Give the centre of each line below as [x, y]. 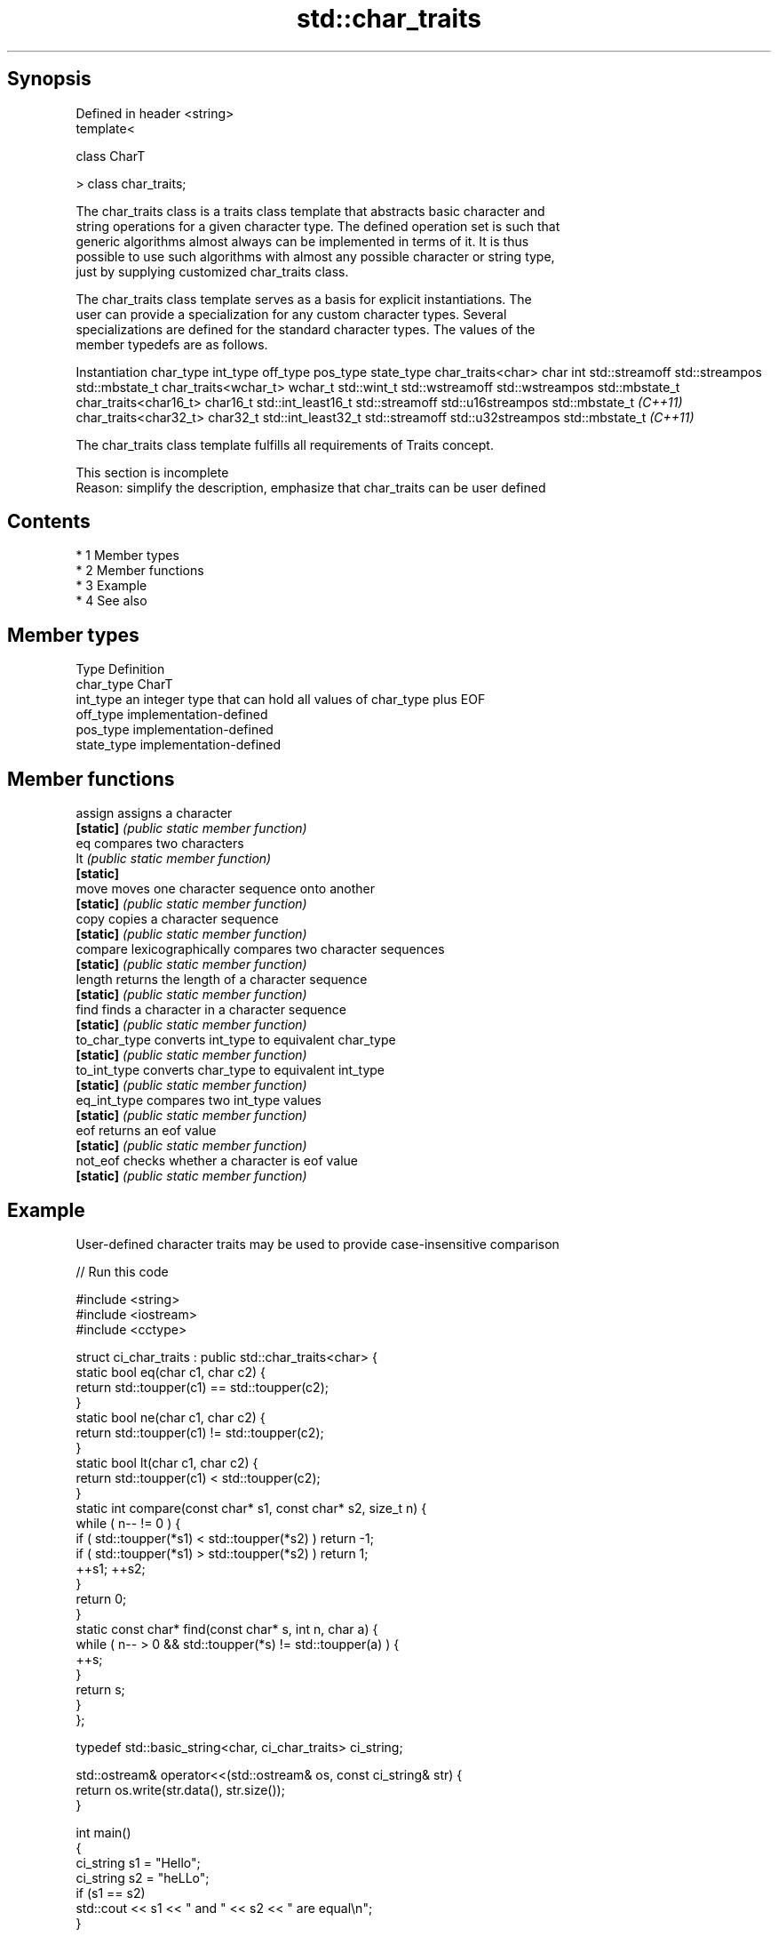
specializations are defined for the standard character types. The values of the [306, 329]
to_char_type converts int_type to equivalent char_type [236, 1040]
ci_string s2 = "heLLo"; [143, 1877]
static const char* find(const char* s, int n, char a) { [227, 1629]
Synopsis [49, 79]
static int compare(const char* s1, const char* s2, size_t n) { [251, 1508]
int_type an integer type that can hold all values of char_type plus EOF [281, 700]
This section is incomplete [152, 472]
